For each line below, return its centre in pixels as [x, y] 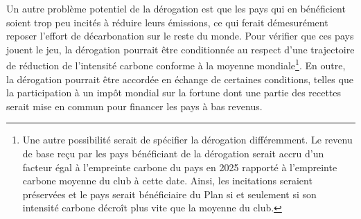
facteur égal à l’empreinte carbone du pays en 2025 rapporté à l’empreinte [180, 167]
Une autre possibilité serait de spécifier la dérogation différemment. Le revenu [187, 140]
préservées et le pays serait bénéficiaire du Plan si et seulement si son [169, 194]
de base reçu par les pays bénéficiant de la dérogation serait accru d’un [173, 153]
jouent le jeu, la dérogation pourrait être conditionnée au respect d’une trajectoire [180, 49]
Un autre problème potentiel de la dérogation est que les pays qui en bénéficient [176, 8]
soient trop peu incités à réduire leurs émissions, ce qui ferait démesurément [167, 22]
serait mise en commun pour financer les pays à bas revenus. [134, 106]
